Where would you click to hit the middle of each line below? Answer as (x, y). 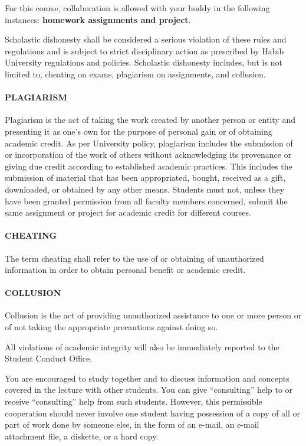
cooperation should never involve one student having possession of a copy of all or (153, 413)
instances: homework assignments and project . (98, 19)
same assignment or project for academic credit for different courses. (128, 212)
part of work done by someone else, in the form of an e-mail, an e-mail (132, 424)
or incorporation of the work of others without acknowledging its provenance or (148, 154)
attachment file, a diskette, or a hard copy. (82, 436)
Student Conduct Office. (49, 358)
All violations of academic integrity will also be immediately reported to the (142, 346)
